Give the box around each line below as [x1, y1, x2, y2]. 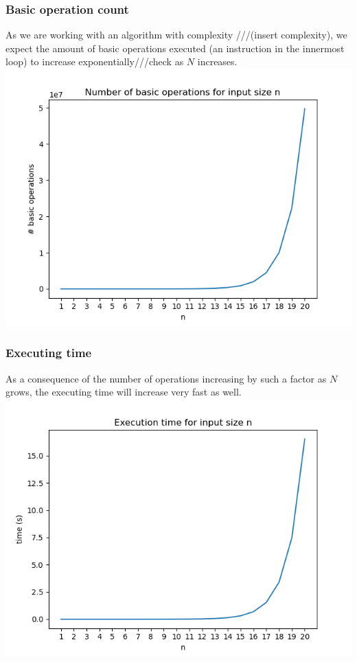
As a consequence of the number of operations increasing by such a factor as [5, 371, 327, 385]
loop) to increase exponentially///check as [5, 54, 184, 69]
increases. [197, 54, 238, 69]
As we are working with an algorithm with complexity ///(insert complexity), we [5, 27, 347, 42]
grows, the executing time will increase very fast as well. [5, 385, 242, 399]
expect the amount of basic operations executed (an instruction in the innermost [5, 41, 345, 55]
